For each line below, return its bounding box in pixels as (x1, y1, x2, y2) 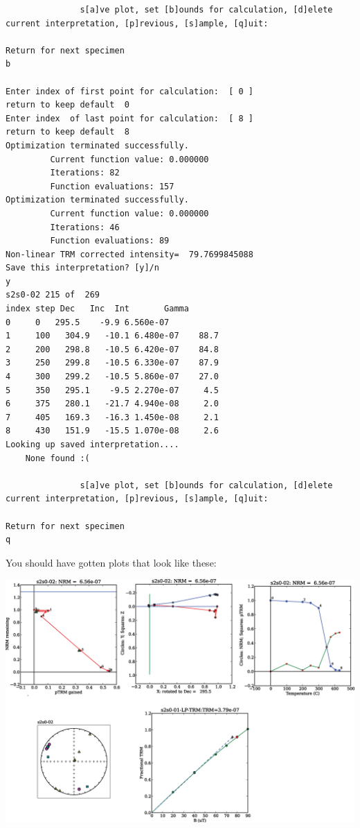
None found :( (25, 453, 90, 463)
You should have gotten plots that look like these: (6, 555, 217, 569)
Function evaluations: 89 (50, 236, 170, 246)
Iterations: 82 (50, 168, 120, 178)
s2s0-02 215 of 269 (6, 290, 100, 300)
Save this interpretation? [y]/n (6, 263, 159, 273)
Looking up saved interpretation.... (6, 440, 179, 449)
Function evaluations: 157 (50, 181, 174, 191)
